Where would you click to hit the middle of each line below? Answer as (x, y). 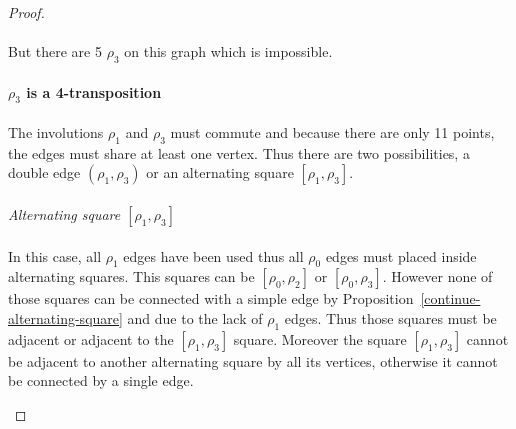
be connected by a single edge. (101, 380)
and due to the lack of (195, 317)
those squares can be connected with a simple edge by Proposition (211, 298)
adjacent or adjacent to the (91, 338)
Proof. (26, 12)
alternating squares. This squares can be (131, 276)
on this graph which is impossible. (228, 51)
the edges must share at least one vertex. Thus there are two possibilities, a (239, 152)
